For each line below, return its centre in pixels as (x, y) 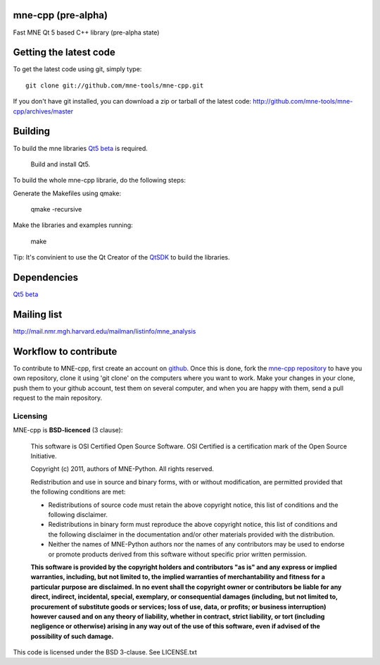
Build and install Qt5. (61, 164)
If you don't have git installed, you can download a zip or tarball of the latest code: (132, 102)
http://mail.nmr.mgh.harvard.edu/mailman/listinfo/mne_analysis (104, 331)
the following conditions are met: (78, 492)
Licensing (30, 416)
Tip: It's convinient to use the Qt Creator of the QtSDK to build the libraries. (121, 257)
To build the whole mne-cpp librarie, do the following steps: (100, 181)
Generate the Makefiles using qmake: (67, 193)
